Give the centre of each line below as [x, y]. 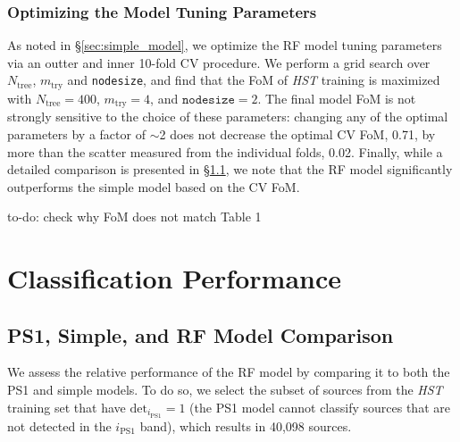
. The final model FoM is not [337, 98]
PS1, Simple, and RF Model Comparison [201, 334]
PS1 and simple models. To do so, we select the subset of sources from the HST [225, 390]
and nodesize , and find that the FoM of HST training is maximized [254, 80]
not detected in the [59, 425]
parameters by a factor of [76, 133]
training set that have [67, 407]
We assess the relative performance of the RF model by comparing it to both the [229, 372]
